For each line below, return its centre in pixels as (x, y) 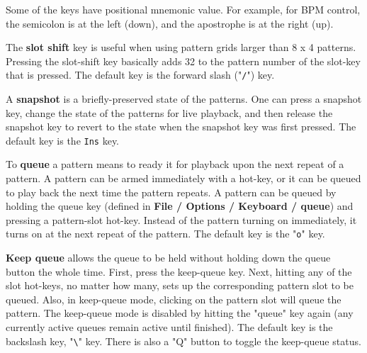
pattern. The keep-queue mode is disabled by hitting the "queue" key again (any (180, 313)
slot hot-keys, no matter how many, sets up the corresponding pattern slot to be (180, 285)
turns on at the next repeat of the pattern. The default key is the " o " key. (165, 234)
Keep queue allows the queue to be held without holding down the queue (168, 258)
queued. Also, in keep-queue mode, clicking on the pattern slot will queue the (174, 299)
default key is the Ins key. (62, 140)
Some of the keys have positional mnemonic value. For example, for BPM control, (183, 9)
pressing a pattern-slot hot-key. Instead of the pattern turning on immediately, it (181, 219)
